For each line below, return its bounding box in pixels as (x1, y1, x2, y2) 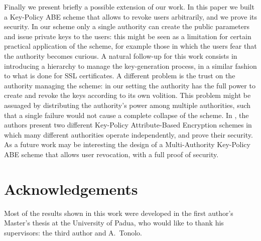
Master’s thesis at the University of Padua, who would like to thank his (4, 217, 224, 228)
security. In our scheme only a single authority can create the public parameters (4, 21, 249, 32)
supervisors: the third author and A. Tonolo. (4, 227, 143, 237)
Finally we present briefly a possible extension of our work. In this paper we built (4, 2, 254, 12)
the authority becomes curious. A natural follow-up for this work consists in (4, 50, 237, 61)
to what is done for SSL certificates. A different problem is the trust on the (4, 70, 235, 81)
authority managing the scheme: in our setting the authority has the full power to (4, 80, 255, 90)
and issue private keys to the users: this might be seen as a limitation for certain (4, 31, 251, 41)
